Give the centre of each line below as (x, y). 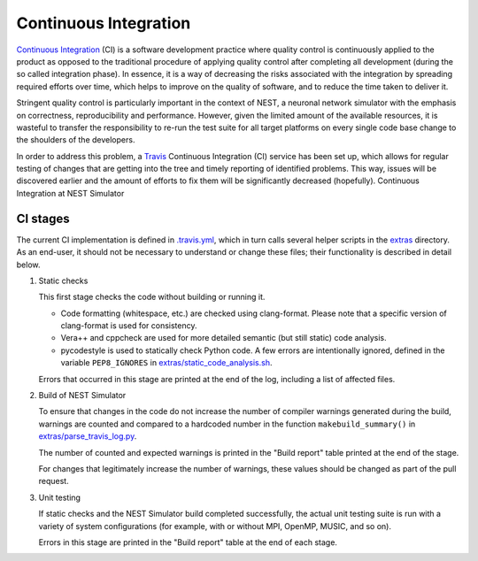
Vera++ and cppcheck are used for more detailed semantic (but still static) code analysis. (224, 338)
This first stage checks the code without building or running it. (152, 297)
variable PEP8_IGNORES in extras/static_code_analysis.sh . (167, 363)
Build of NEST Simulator (82, 396)
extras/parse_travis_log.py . (88, 436)
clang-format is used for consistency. (129, 326)
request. (54, 481)
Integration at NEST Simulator (70, 193)
